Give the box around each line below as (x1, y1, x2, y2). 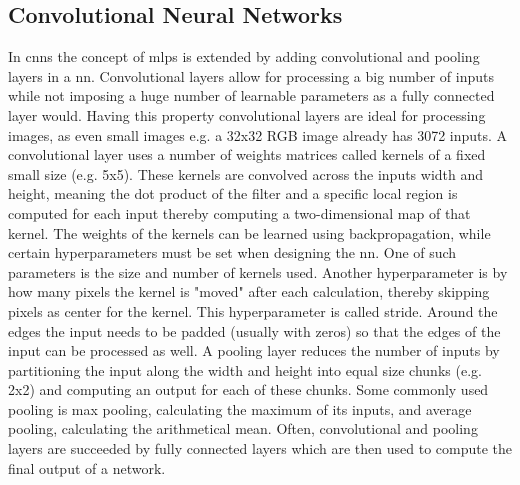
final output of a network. (8, 457, 166, 478)
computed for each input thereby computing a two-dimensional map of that (8, 202, 471, 223)
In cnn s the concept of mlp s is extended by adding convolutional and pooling (8, 46, 480, 67)
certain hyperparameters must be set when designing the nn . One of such (8, 242, 457, 263)
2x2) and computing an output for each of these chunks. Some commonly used (8, 379, 489, 400)
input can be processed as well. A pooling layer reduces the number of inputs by (8, 340, 500, 361)
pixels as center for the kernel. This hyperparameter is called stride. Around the (8, 300, 498, 321)
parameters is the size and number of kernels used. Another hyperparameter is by (8, 261, 508, 282)
